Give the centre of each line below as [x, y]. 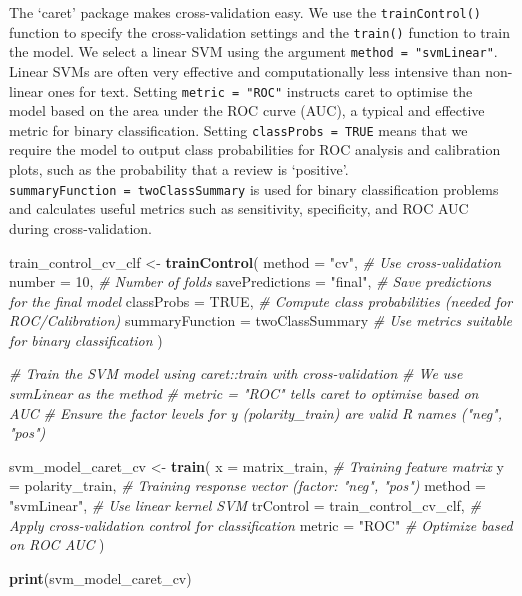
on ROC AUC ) [57, 544]
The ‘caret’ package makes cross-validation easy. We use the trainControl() [245, 12]
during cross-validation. [80, 227]
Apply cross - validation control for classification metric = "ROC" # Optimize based [261, 524]
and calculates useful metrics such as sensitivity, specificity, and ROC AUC [239, 208]
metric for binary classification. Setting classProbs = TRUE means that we [238, 129]
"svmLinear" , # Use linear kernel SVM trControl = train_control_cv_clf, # [245, 505]
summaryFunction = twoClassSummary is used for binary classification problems [254, 188]
